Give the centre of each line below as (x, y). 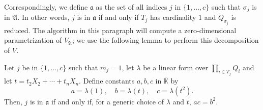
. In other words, (43, 17)
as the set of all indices (131, 7)
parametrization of (33, 40)
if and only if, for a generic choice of (107, 101)
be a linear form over (176, 67)
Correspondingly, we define (46, 7)
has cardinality (173, 17)
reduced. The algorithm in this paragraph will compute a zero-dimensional (120, 30)
